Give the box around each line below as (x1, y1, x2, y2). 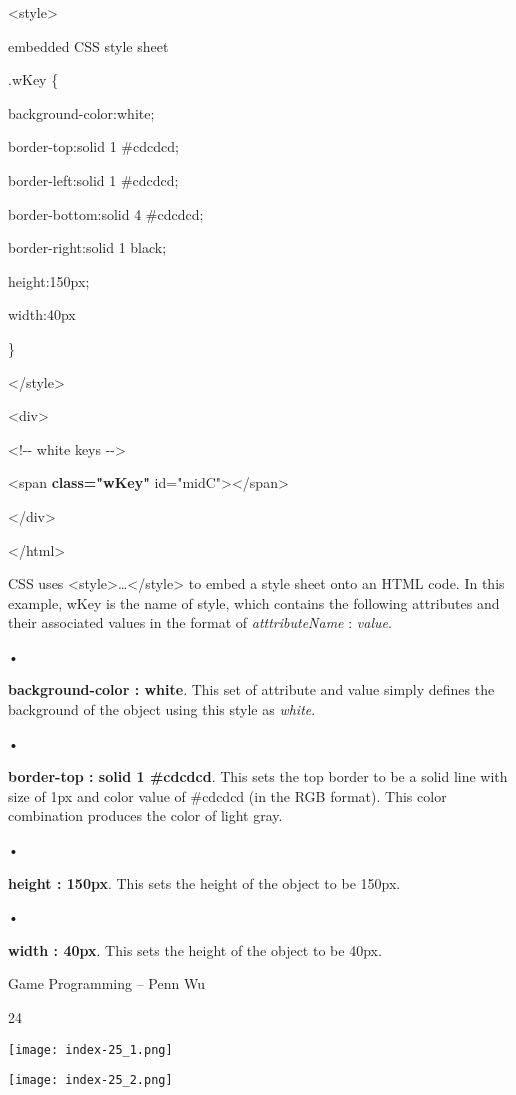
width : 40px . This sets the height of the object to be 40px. (8, 939, 382, 960)
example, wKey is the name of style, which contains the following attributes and (8, 592, 500, 613)
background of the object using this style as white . (8, 699, 316, 720)
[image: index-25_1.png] (8, 1042, 173, 1057)
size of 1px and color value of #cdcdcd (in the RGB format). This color (8, 785, 447, 806)
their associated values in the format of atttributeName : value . (8, 612, 392, 633)
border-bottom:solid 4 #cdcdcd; (8, 203, 204, 224)
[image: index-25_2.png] (8, 1073, 173, 1088)
